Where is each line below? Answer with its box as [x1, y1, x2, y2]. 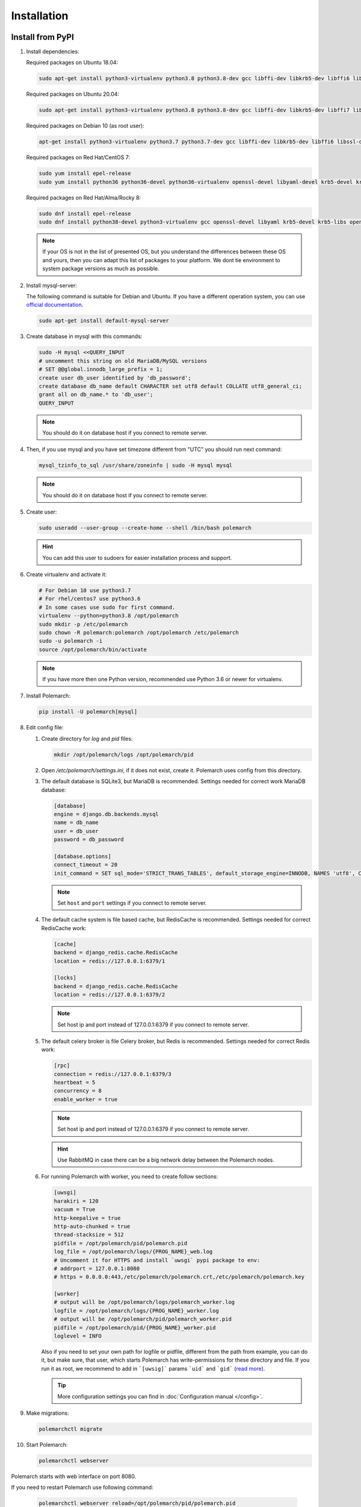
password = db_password [54, 836, 125, 843]
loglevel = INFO [54, 1333, 102, 1339]
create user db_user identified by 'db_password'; [39, 374, 192, 381]
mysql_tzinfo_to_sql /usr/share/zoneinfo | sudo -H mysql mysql [39, 462, 233, 469]
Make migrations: [26, 1409, 69, 1417]
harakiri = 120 [54, 1197, 99, 1204]
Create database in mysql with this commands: [26, 333, 143, 340]
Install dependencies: [26, 48, 79, 55]
